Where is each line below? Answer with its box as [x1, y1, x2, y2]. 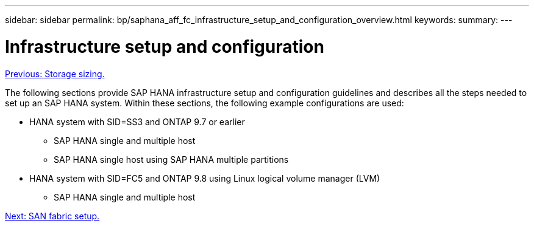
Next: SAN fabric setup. [5, 210, 100, 221]
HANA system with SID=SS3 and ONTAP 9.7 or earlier [29, 116, 245, 127]
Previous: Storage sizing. [5, 68, 105, 79]
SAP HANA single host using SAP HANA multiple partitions [54, 154, 289, 165]
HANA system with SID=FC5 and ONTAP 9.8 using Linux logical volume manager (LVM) [29, 173, 380, 183]
